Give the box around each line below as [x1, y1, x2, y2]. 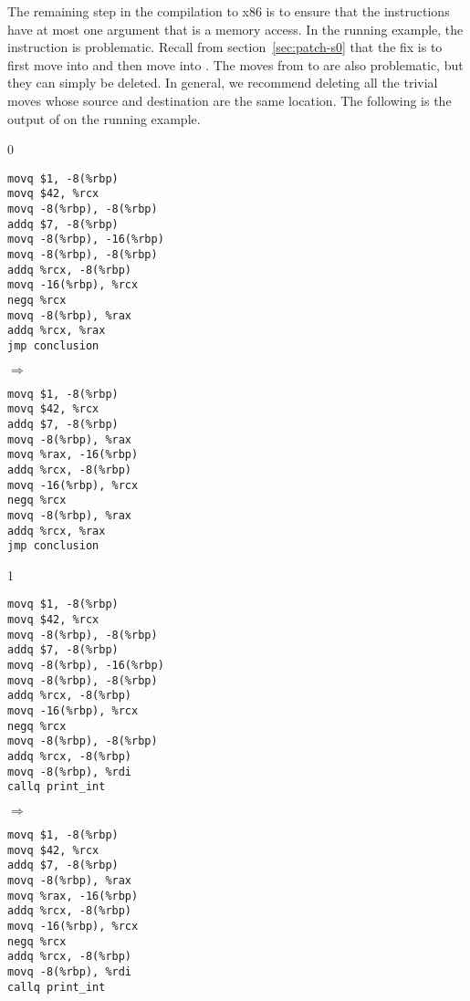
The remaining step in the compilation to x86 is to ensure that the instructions [7, 2, 450, 20]
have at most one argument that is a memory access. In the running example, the [7, 19, 464, 38]
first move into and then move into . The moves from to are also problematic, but [7, 55, 464, 74]
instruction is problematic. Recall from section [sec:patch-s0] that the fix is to [7, 37, 443, 57]
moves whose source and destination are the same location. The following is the [7, 90, 452, 109]
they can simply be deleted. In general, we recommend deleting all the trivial [7, 73, 438, 92]
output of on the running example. [7, 109, 201, 128]
